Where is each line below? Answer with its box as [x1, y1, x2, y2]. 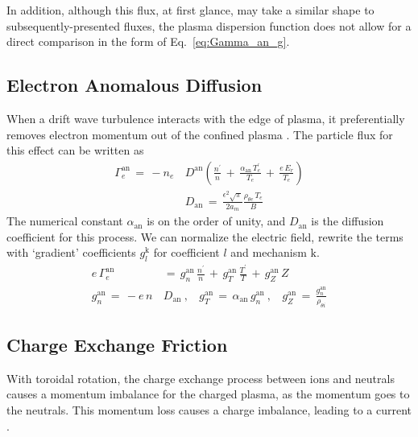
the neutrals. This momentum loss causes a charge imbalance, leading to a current [6, 401, 412, 418]
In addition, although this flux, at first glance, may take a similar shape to [6, 2, 375, 18]
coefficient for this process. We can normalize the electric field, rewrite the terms [6, 228, 404, 245]
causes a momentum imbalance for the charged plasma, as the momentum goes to [6, 385, 410, 402]
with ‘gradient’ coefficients [6, 244, 136, 261]
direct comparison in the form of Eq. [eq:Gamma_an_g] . [6, 33, 290, 50]
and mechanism [230, 244, 307, 261]
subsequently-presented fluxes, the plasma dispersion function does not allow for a [6, 17, 412, 34]
